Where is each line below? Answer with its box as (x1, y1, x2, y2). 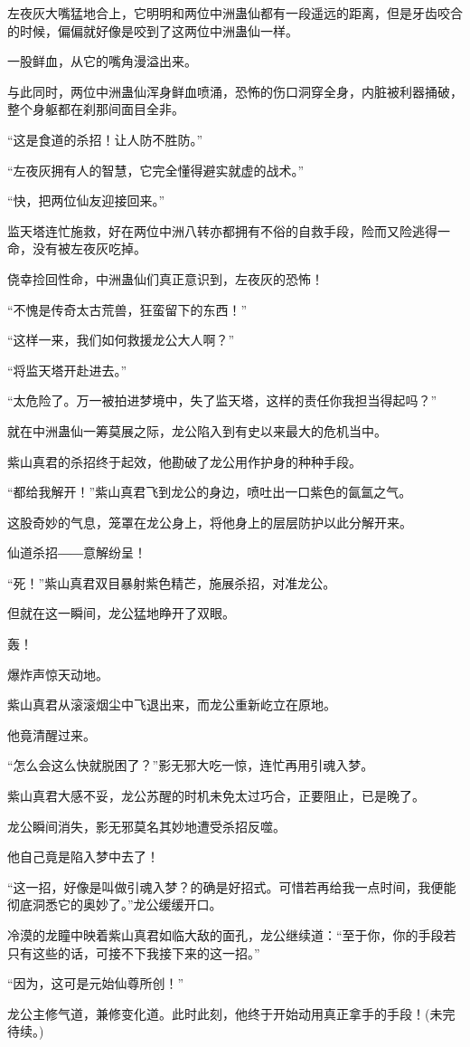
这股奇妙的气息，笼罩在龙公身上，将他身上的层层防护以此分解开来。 (7, 512, 412, 531)
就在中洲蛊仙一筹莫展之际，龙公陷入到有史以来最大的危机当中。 (7, 421, 387, 440)
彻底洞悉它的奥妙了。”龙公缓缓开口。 (7, 895, 222, 914)
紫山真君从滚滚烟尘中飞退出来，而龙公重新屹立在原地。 (7, 695, 336, 714)
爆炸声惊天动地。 (7, 664, 108, 683)
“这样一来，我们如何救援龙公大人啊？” (7, 330, 235, 349)
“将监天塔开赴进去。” (7, 360, 127, 379)
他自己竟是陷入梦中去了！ (7, 847, 159, 866)
